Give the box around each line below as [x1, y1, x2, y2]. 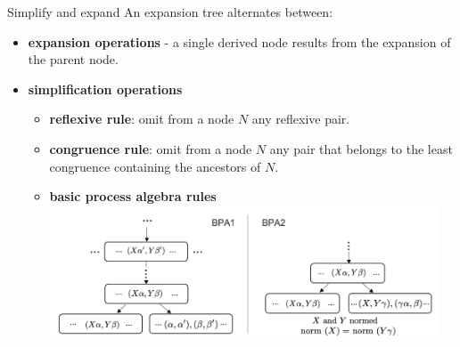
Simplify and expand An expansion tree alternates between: [7, 3, 333, 20]
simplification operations [28, 79, 183, 98]
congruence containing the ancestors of [49, 157, 261, 175]
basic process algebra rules [49, 187, 217, 206]
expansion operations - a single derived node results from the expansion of [28, 32, 451, 51]
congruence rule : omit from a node [49, 139, 252, 157]
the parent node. [28, 50, 119, 69]
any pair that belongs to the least [269, 139, 453, 157]
